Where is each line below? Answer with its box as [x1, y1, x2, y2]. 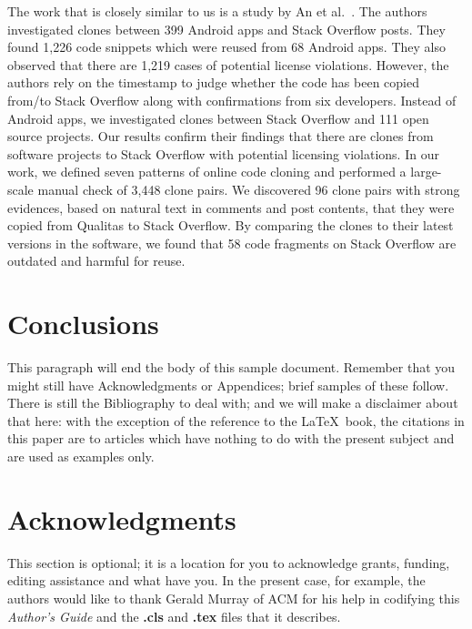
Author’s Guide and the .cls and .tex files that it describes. [7, 606, 341, 625]
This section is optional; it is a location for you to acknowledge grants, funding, [7, 553, 450, 572]
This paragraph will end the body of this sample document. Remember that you [7, 358, 456, 377]
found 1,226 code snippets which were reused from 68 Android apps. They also [7, 37, 446, 56]
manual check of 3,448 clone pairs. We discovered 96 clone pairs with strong [37, 179, 460, 198]
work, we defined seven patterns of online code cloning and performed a [7, 162, 407, 181]
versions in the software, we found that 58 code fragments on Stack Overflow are [7, 233, 457, 252]
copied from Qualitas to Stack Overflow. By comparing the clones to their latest [7, 216, 454, 235]
